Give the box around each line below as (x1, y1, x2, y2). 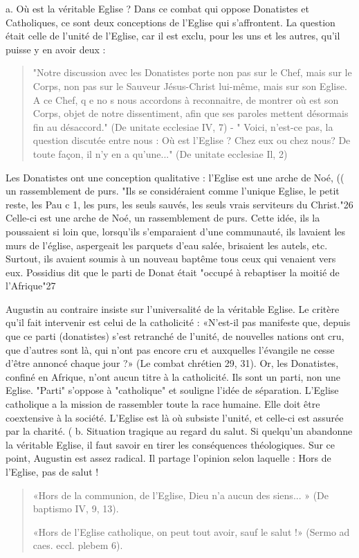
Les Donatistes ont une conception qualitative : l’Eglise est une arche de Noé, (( (6, 170, 344, 184)
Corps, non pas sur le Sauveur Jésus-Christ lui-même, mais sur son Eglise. (33, 78, 347, 93)
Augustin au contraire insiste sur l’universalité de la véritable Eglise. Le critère (6, 301, 340, 316)
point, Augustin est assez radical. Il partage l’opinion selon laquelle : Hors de (6, 451, 331, 465)
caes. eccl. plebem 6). (33, 538, 123, 552)
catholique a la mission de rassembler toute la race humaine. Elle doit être (6, 397, 320, 411)
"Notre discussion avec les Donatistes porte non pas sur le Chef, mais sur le (33, 65, 352, 80)
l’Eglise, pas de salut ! (6, 465, 99, 478)
